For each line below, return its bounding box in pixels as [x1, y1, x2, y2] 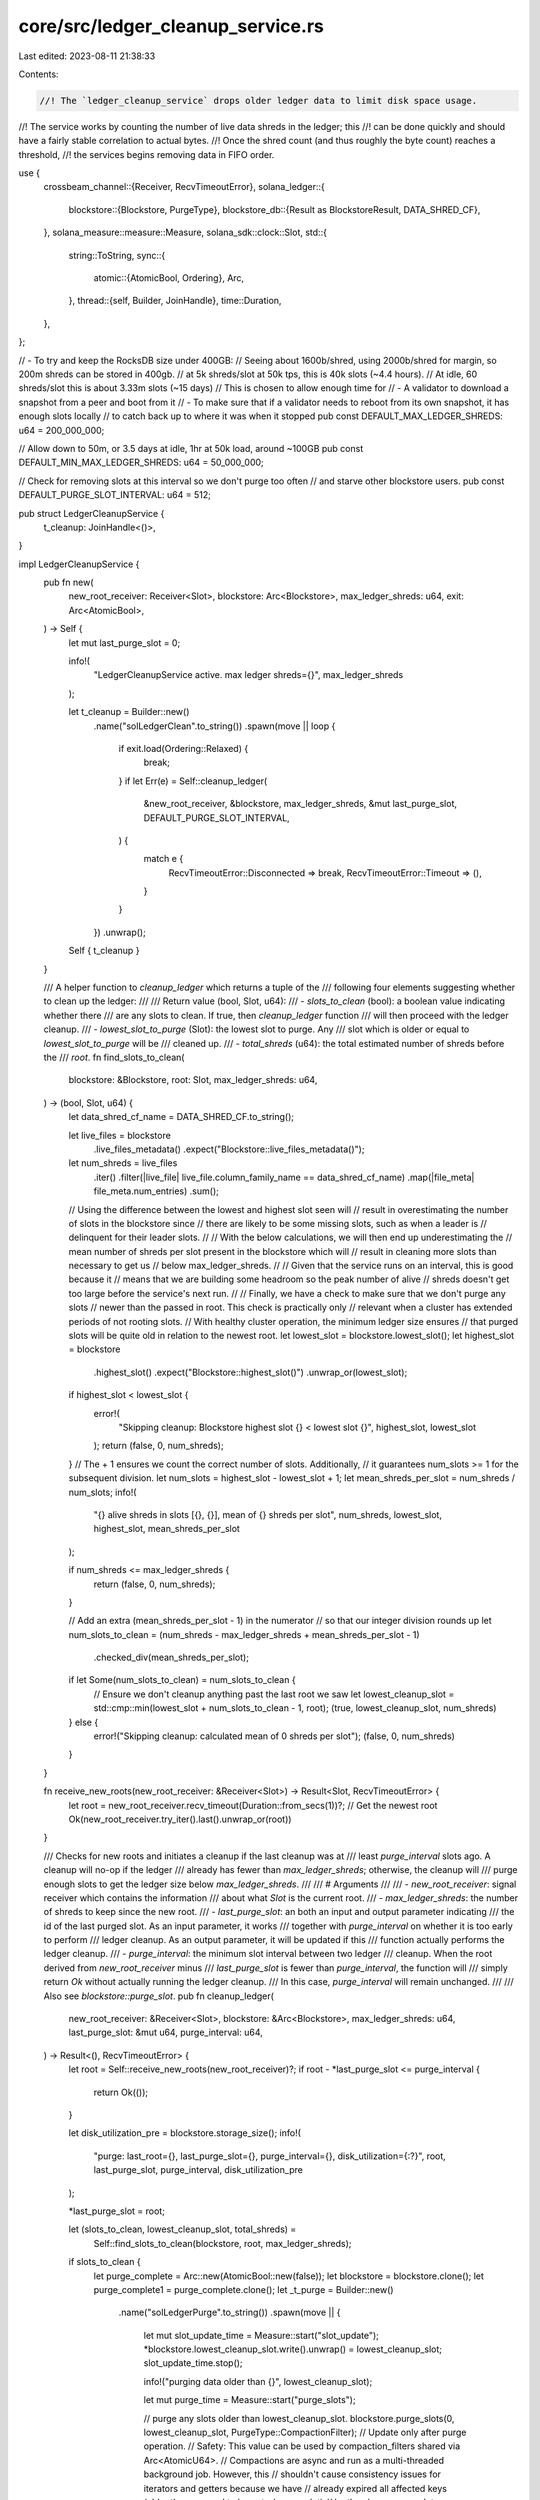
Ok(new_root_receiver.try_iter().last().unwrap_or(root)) [68, 1813, 292, 1825]
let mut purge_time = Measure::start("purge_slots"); [143, 2394, 356, 2406]
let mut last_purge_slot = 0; [68, 636, 181, 649]
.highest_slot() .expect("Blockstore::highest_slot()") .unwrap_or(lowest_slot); [93, 1366, 408, 1378]
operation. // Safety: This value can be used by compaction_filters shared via [143, 2440, 461, 2452]
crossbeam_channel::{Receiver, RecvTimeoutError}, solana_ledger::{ [43, 181, 325, 193]
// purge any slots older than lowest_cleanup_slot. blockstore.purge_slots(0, [143, 2412, 455, 2424]
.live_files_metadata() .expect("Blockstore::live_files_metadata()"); [93, 1143, 365, 1155]
